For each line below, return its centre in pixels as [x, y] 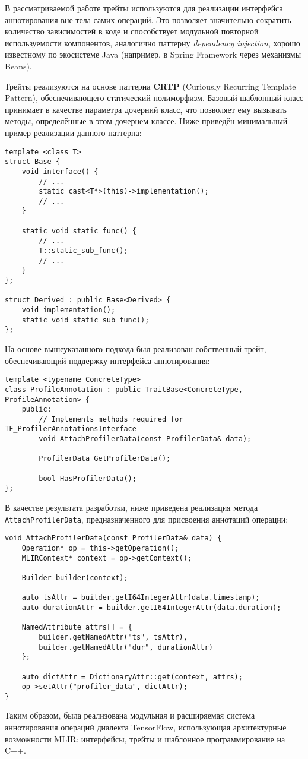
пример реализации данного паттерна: [73, 132]
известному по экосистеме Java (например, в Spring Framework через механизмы [153, 54]
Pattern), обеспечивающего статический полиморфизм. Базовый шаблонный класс [154, 98]
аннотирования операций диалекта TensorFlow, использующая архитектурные [146, 727]
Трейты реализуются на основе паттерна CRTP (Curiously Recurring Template [150, 86]
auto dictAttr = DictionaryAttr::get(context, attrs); [132, 677]
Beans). [18, 66]
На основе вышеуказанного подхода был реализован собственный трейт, [136, 349]
